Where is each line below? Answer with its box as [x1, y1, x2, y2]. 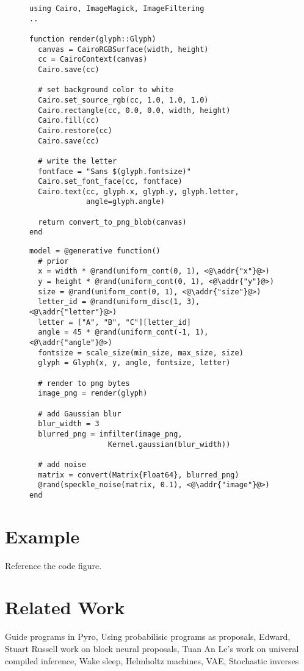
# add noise [38, 460, 87, 469]
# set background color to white [38, 85, 174, 95]
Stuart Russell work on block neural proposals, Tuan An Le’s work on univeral [5, 642, 299, 655]
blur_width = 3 [38, 419, 100, 429]
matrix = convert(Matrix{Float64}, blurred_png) [38, 470, 239, 479]
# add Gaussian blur [38, 409, 121, 418]
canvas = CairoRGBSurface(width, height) [38, 45, 209, 54]
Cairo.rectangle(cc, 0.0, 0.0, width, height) [38, 106, 231, 115]
